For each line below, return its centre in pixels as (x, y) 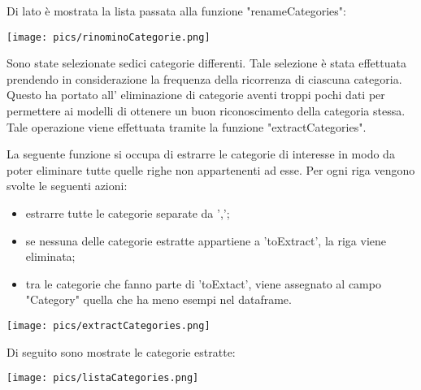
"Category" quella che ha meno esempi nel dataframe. (158, 299)
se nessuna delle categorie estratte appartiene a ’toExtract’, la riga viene (206, 240)
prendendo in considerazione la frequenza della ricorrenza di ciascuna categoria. (204, 78)
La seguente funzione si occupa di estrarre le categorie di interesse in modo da (201, 154)
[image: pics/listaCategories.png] (103, 378)
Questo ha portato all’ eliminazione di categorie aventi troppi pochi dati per (196, 95)
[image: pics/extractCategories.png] (109, 325)
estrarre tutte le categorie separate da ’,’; (128, 213)
